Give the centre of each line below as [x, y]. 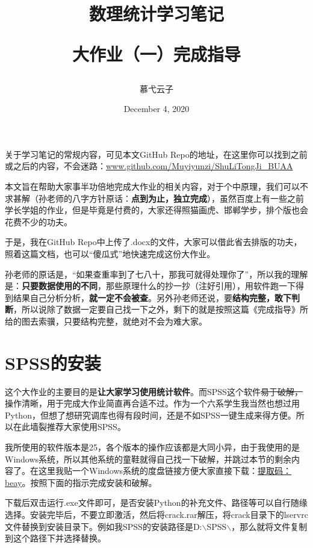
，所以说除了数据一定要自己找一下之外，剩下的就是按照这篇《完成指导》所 [161, 309]
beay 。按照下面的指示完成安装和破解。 [81, 482]
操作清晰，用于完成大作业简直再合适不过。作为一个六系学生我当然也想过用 [152, 403]
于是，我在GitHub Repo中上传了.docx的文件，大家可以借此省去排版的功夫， [153, 242]
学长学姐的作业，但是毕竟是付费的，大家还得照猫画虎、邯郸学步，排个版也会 [156, 210]
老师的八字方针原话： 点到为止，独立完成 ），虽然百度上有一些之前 [175, 198]
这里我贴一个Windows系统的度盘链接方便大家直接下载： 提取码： [165, 471]
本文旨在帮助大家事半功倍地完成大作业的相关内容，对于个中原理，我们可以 [152, 186]
